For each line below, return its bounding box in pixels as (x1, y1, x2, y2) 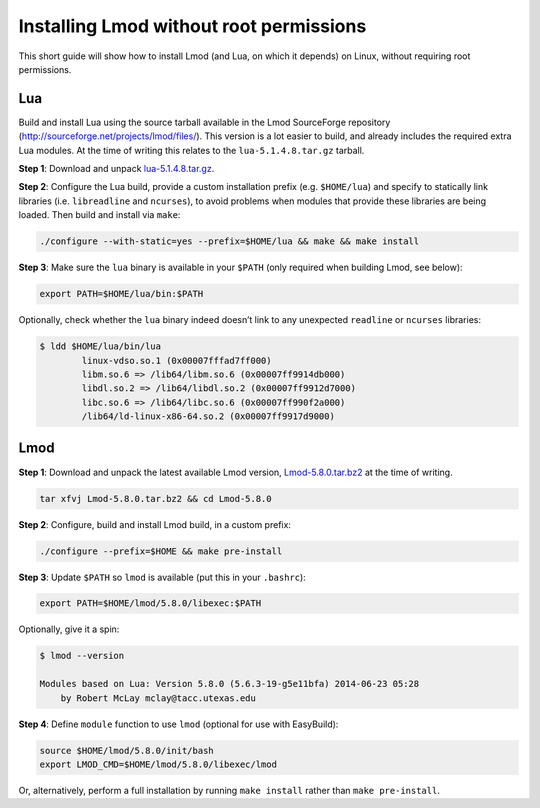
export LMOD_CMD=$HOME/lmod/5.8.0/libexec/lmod (39, 758, 277, 770)
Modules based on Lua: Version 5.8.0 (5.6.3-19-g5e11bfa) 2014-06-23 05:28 (39, 678, 420, 690)
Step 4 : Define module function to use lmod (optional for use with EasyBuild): (18, 718, 339, 730)
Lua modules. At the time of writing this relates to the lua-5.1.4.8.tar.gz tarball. (18, 144, 365, 156)
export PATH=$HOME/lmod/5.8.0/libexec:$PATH (39, 598, 262, 609)
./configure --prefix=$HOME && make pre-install (39, 545, 283, 557)
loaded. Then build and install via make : (18, 209, 181, 221)
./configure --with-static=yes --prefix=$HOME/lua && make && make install (39, 236, 420, 247)
